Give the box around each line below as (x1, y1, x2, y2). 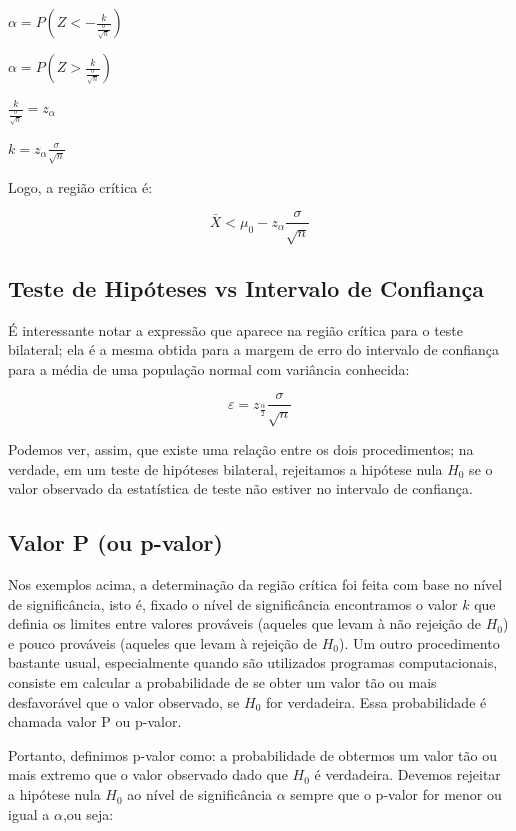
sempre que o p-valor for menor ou (290, 784, 502, 805)
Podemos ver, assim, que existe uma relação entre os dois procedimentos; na (8, 439, 474, 460)
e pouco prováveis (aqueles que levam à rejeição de (8, 632, 317, 653)
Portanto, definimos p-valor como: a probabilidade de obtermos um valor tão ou (8, 744, 498, 765)
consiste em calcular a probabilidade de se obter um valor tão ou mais (8, 672, 437, 693)
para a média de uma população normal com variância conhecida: (8, 358, 410, 379)
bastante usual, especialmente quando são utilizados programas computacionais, (8, 652, 498, 673)
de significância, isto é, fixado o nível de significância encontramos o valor (8, 593, 458, 614)
